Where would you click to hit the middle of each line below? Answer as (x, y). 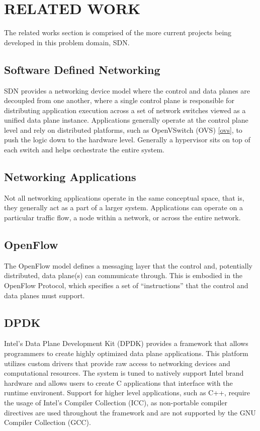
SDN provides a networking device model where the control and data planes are (127, 90)
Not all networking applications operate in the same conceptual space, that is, (124, 197)
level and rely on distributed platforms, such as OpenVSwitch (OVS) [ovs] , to (123, 130)
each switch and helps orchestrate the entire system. (84, 150)
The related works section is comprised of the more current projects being (118, 32)
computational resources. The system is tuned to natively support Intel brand (124, 373)
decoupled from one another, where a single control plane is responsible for (119, 100)
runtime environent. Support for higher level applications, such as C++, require (127, 393)
